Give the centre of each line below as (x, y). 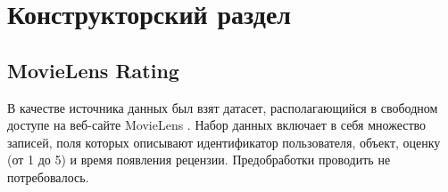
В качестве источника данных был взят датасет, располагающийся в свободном (223, 107)
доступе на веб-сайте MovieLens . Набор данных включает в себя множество (217, 125)
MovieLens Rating (93, 70)
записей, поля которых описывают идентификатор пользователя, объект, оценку (224, 142)
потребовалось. (48, 176)
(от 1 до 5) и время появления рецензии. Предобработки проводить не (199, 160)
